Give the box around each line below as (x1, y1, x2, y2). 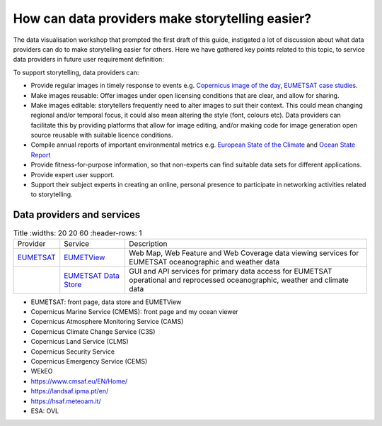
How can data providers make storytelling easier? (13, 11, 311, 26)
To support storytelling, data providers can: (13, 68, 139, 77)
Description (128, 238, 168, 248)
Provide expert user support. (30, 170, 115, 179)
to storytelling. (30, 190, 74, 198)
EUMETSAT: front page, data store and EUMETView (30, 298, 182, 306)
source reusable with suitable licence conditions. (30, 131, 173, 140)
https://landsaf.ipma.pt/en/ (30, 387, 109, 396)
